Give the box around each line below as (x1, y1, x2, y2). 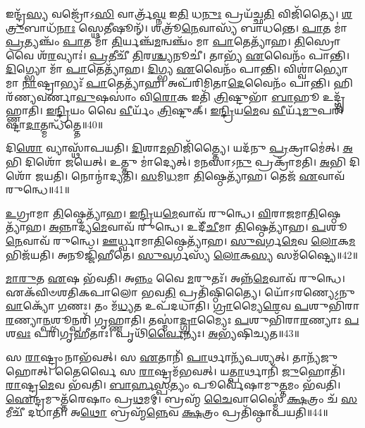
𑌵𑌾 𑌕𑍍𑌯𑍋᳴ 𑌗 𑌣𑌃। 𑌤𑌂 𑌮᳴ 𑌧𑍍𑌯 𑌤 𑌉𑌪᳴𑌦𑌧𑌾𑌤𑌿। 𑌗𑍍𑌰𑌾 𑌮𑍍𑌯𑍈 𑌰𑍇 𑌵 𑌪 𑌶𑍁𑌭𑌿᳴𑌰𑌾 (6, 298, 360, 313)
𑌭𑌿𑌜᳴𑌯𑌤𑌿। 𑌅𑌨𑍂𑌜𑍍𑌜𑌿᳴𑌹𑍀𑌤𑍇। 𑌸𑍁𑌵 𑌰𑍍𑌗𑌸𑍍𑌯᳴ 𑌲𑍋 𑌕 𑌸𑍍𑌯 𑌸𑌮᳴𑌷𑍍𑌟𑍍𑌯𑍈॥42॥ (6, 247, 358, 262)
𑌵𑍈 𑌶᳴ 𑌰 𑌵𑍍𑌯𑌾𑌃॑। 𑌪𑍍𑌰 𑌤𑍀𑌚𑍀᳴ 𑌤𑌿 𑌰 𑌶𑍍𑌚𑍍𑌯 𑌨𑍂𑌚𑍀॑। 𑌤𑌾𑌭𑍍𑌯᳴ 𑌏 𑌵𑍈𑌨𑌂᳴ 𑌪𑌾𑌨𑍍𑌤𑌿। (6, 47, 349, 62)
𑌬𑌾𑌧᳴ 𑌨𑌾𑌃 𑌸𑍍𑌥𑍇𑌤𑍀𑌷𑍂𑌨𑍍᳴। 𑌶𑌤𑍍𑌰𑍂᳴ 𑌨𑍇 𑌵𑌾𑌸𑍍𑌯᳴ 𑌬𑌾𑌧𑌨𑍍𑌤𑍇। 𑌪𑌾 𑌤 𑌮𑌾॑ (24, 20, 348, 35)
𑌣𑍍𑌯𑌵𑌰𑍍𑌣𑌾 (6, 89, 77, 104)
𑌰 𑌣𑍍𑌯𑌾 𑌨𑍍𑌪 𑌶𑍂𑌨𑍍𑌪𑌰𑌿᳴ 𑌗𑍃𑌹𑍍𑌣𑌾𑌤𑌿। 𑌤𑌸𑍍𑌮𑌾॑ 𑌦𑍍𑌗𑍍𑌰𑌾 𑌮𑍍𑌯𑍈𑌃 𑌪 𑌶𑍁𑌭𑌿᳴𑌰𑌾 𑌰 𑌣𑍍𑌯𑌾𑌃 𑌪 (6, 312, 359, 326)
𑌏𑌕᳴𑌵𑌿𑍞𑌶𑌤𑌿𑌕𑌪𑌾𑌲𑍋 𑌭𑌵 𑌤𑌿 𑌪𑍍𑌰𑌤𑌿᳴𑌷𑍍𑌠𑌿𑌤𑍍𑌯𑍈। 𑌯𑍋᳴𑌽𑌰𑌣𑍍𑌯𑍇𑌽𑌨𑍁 (6, 284, 355, 299)
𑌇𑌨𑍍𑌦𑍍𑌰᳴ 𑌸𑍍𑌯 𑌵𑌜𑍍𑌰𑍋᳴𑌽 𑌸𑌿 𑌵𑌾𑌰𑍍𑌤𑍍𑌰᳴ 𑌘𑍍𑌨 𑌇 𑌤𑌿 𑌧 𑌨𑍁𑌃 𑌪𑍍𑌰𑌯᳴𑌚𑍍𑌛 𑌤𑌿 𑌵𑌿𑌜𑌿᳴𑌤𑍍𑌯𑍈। (6, 6, 339, 20)
